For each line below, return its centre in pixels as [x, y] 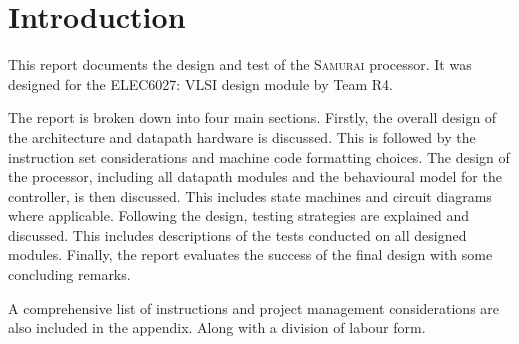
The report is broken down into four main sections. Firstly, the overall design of [252, 117]
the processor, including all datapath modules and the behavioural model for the [255, 176]
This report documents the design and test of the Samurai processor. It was [240, 64]
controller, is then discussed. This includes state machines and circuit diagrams [250, 195]
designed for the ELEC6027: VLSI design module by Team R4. [200, 83]
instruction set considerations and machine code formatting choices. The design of [259, 156]
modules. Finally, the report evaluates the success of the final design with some [250, 254]
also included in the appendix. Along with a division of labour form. [217, 327]
